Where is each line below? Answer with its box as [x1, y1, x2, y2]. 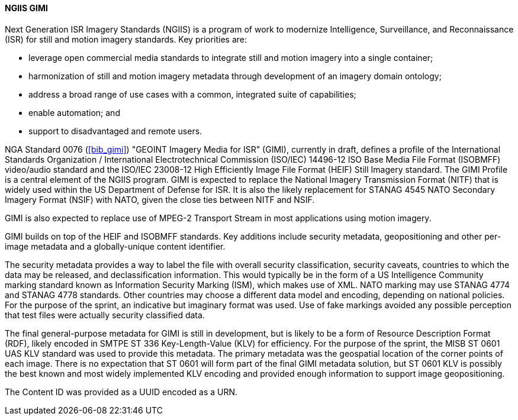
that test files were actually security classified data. [5, 309, 205, 320]
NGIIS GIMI [5, 3, 48, 13]
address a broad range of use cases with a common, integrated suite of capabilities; [28, 89, 356, 99]
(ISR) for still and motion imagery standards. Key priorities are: [5, 34, 247, 44]
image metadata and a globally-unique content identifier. [5, 241, 226, 251]
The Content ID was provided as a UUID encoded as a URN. [5, 386, 238, 397]
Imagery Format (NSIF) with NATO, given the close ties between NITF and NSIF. [5, 194, 315, 205]
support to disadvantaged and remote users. [28, 125, 202, 136]
